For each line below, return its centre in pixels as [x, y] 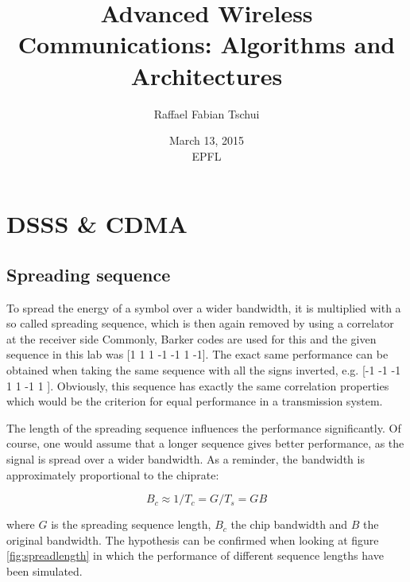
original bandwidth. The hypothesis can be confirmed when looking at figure [193, 539]
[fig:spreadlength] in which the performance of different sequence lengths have [195, 555]
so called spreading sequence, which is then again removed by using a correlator [200, 323]
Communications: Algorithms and [207, 44]
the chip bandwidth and [289, 524]
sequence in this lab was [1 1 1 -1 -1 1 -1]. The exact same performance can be [197, 354]
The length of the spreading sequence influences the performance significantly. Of [204, 427]
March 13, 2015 [207, 140]
